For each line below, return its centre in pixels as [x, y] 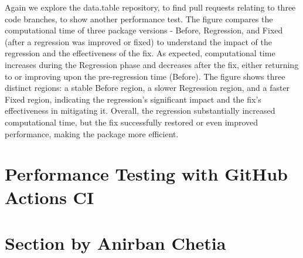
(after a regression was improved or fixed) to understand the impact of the [138, 41]
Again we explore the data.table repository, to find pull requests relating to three [150, 7]
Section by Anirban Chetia [115, 242]
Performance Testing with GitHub [146, 174]
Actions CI [50, 197]
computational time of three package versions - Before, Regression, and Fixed [144, 30]
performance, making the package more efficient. [92, 133]
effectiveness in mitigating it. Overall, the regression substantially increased [140, 111]
